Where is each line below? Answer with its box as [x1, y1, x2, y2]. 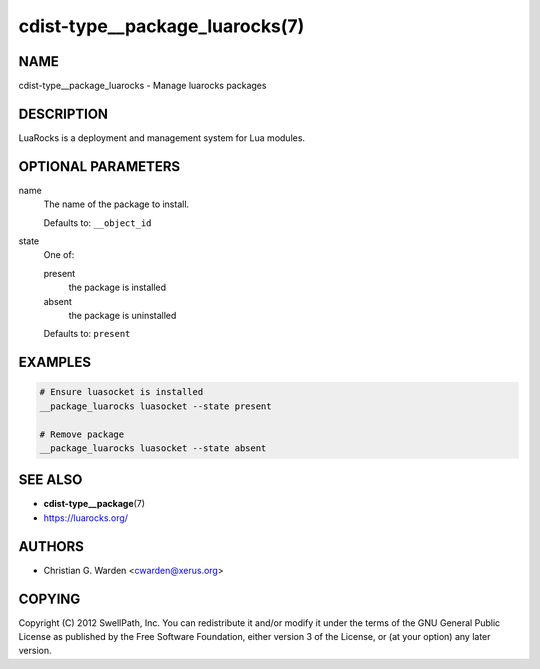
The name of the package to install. [43, 198, 190, 210]
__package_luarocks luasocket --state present [39, 400, 272, 412]
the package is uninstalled [68, 310, 177, 321]
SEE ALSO [18, 471, 83, 489]
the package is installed [68, 281, 167, 294]
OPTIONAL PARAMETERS [18, 158, 181, 175]
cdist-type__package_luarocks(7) [18, 15, 305, 37]
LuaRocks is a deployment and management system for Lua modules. [18, 131, 305, 144]
